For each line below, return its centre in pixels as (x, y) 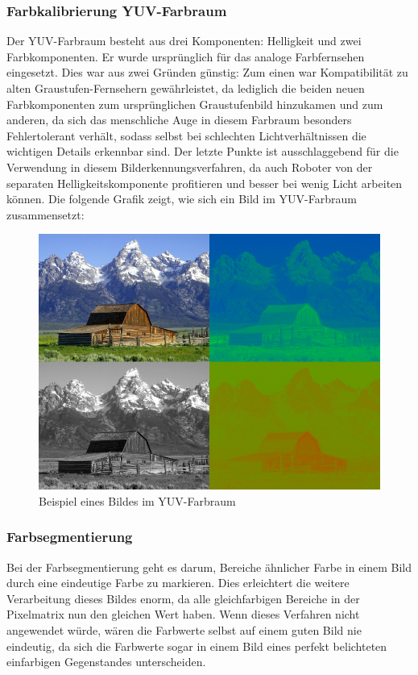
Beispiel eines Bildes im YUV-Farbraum (137, 500)
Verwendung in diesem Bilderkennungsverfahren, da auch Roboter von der (190, 167)
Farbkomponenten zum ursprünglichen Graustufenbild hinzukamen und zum (195, 104)
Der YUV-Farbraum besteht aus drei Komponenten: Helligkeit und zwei (184, 41)
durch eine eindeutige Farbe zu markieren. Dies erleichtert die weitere (178, 583)
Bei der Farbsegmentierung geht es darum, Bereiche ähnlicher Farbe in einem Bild (209, 567)
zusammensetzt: (46, 214)
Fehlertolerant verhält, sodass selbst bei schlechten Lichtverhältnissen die (186, 135)
